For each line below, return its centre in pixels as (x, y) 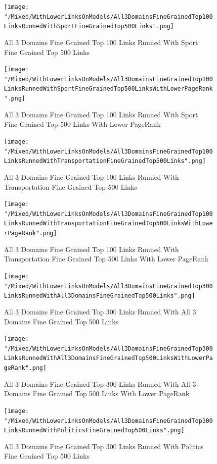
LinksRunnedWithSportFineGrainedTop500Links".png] (89, 26)
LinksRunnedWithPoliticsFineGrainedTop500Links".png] (94, 431)
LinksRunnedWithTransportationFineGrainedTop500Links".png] (105, 161)
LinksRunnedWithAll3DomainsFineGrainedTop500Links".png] (100, 296)
